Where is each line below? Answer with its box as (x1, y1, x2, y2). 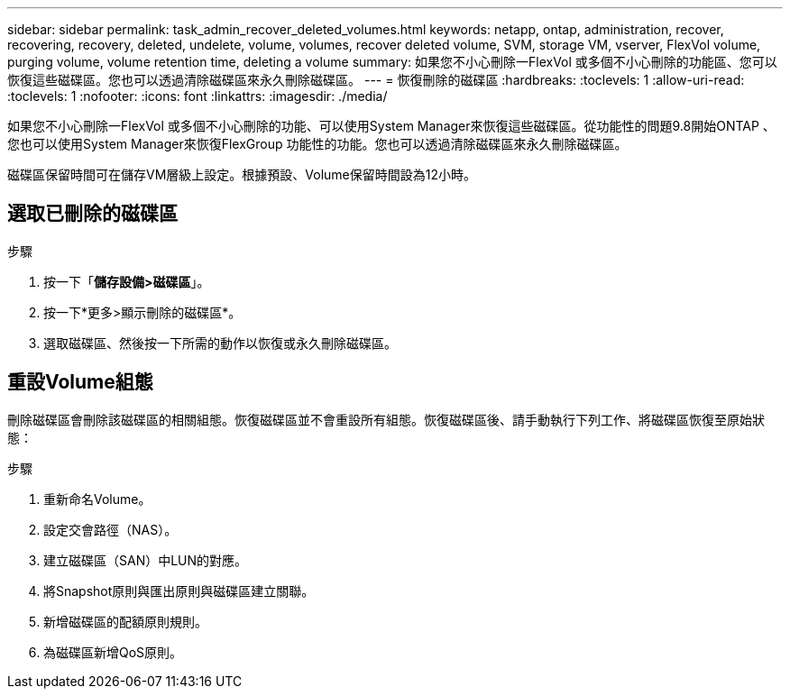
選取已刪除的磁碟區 (7, 202, 178, 225)
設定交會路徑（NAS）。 (43, 521, 178, 537)
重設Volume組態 (7, 371, 153, 394)
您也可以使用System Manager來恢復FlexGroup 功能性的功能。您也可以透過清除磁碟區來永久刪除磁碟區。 (7, 136, 628, 151)
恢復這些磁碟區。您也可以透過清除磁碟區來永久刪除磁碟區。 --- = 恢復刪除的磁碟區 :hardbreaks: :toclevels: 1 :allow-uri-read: (7, 72, 745, 87)
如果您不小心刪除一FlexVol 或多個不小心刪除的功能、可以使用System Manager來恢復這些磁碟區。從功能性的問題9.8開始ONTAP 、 (7, 118, 776, 133)
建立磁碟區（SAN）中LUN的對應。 (43, 552, 248, 568)
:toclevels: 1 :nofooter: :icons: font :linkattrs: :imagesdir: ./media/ (7, 88, 388, 104)
